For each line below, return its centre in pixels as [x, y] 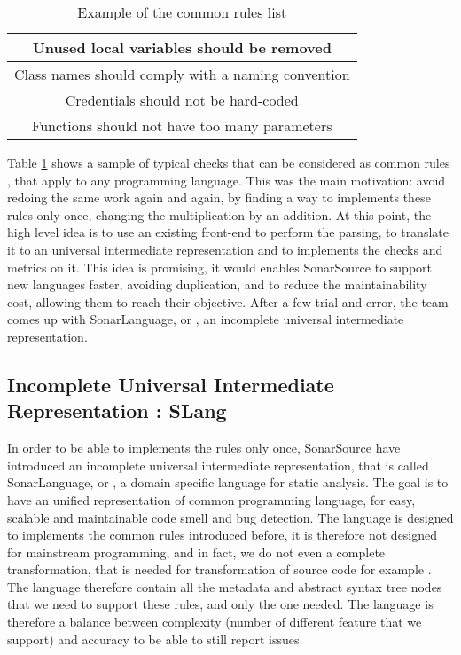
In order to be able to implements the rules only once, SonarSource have [204, 448]
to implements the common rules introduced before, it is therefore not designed [223, 535]
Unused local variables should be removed [182, 47]
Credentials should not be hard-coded [182, 100]
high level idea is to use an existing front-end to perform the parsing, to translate [228, 232]
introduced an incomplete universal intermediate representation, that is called [218, 465]
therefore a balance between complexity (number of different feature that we [215, 622]
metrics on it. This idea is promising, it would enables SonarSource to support [220, 267]
